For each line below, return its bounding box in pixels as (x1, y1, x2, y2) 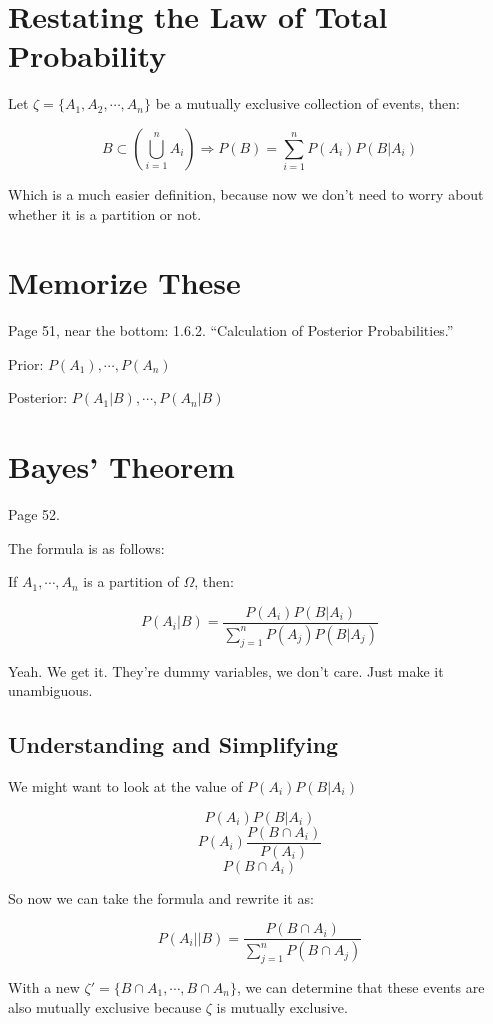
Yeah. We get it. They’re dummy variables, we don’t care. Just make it (8, 660, 444, 681)
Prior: (8, 353, 44, 374)
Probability (8, 35, 167, 76)
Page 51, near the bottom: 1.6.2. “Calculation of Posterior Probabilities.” (8, 320, 454, 341)
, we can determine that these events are (236, 976, 485, 997)
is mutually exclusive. (216, 996, 348, 1017)
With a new (8, 976, 80, 997)
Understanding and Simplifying (8, 729, 339, 760)
